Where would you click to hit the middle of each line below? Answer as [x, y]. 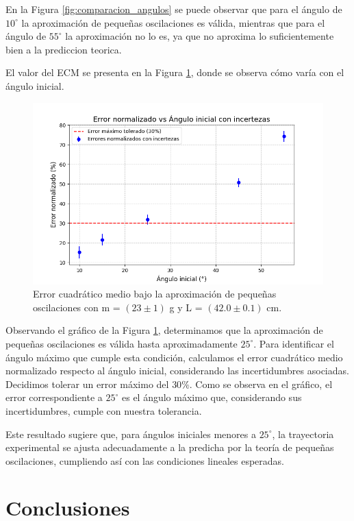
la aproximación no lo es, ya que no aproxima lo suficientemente [200, 36]
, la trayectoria [303, 434]
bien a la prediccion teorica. [64, 49]
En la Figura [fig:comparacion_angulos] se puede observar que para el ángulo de [174, 9]
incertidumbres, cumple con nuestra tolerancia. [104, 410]
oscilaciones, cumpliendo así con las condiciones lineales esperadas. [145, 460]
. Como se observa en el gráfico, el [261, 384]
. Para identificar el [294, 343]
